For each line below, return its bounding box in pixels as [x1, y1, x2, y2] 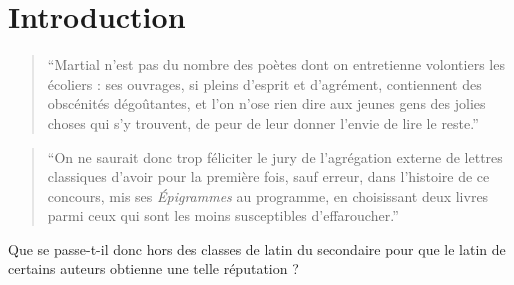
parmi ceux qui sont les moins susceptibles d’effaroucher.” [47, 205, 399, 226]
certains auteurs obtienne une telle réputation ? [8, 258, 299, 279]
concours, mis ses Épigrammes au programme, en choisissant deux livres [47, 185, 489, 206]
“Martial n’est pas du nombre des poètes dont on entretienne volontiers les [47, 54, 505, 75]
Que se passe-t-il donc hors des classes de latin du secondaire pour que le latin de [8, 238, 506, 259]
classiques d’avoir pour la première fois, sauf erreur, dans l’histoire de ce [47, 166, 490, 187]
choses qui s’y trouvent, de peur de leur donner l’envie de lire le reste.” [47, 112, 479, 133]
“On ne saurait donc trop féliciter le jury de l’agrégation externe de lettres [47, 146, 503, 167]
